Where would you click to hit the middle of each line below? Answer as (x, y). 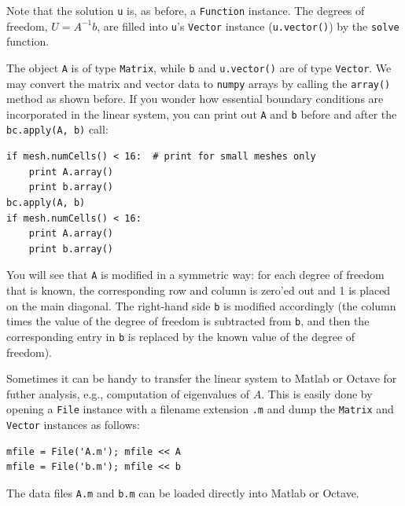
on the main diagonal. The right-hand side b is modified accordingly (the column (201, 305)
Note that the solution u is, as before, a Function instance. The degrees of (186, 10)
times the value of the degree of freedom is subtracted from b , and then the (188, 321)
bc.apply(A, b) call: (57, 129)
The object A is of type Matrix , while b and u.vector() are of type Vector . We (199, 67)
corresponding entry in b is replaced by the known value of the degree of (181, 336)
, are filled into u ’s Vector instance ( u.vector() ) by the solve (248, 26)
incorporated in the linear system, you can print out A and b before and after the (202, 114)
